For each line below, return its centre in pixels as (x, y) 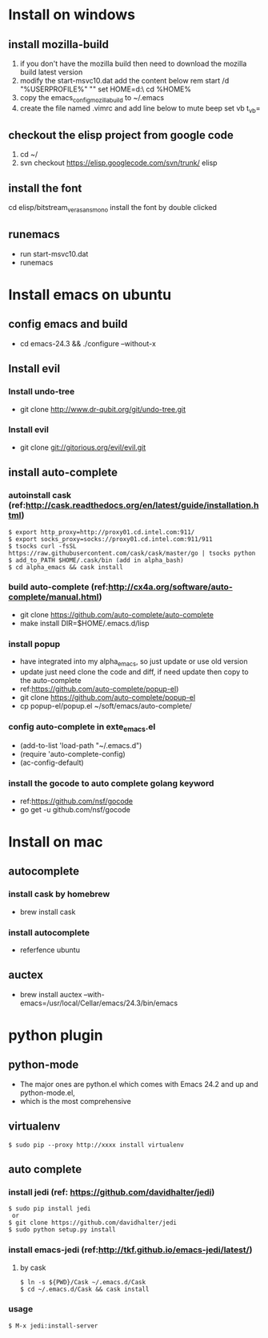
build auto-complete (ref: (58, 587)
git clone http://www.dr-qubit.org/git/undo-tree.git (103, 409)
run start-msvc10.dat (54, 253)
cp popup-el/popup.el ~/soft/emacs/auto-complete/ (106, 705)
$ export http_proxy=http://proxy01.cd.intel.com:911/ (102, 532)
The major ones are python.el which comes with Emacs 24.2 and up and (139, 1084)
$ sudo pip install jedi (50, 1209)
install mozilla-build (59, 44)
